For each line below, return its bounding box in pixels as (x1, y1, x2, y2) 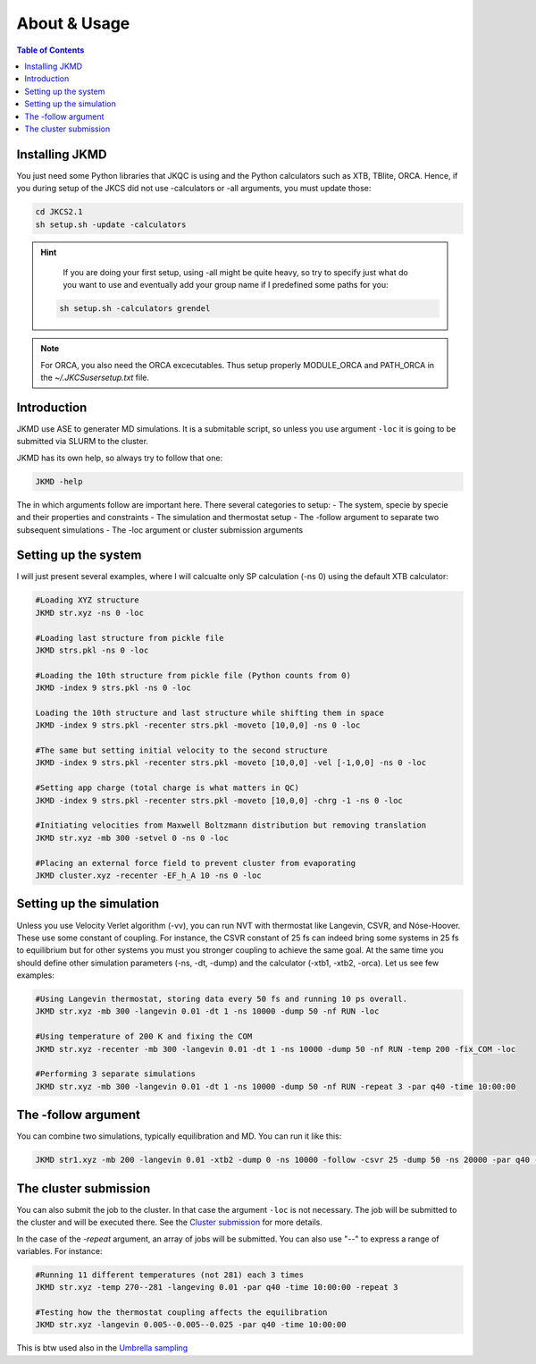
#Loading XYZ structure (35, 595, 140, 605)
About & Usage (16, 13, 130, 33)
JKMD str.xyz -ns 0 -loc (35, 608, 145, 618)
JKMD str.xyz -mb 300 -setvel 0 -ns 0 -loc (35, 832, 230, 843)
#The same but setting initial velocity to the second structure (35, 745, 328, 755)
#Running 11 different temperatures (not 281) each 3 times (35, 1269, 305, 1280)
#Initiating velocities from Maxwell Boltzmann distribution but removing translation (35, 821, 427, 830)
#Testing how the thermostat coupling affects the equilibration (35, 1308, 328, 1318)
